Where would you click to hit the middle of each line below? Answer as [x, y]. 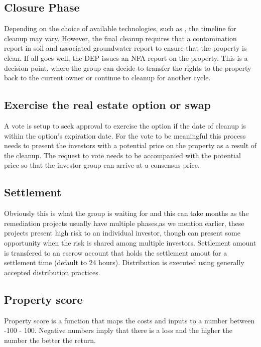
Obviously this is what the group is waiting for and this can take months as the [126, 213]
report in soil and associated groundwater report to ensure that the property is [125, 48]
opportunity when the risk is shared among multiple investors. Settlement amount [130, 242]
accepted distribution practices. [52, 272]
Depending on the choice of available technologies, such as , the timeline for [120, 28]
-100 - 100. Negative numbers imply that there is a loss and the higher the [118, 330]
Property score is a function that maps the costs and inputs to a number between [129, 320]
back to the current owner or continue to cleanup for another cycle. [107, 78]
